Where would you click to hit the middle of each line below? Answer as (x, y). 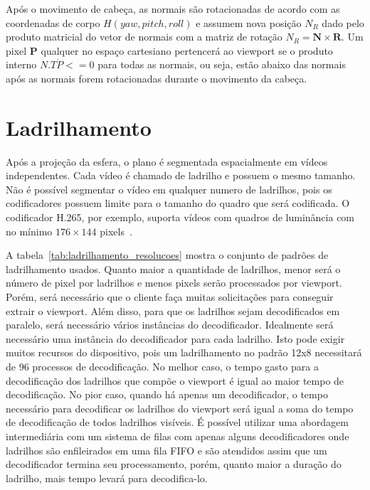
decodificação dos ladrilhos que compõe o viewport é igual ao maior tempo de (175, 380)
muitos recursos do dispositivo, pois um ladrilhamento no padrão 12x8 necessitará (184, 352)
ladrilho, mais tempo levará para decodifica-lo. (107, 478)
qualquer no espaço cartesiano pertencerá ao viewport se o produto (187, 50)
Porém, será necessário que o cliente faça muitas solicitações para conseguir (170, 297)
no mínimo (29, 231)
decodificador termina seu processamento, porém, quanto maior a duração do (174, 464)
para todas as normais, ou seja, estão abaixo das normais (222, 64)
